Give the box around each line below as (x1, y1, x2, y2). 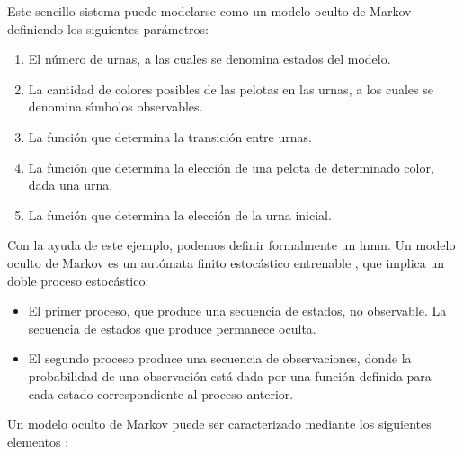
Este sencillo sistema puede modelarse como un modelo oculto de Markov (7, 2, 412, 20)
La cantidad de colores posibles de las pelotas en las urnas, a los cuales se (28, 79, 433, 98)
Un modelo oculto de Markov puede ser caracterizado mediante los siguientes (7, 414, 432, 433)
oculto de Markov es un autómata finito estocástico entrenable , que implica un (7, 253, 445, 272)
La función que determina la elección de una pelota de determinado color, (28, 157, 434, 176)
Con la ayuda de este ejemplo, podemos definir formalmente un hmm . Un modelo (7, 236, 456, 254)
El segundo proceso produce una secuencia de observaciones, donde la (28, 349, 412, 368)
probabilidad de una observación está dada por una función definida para (28, 366, 432, 385)
